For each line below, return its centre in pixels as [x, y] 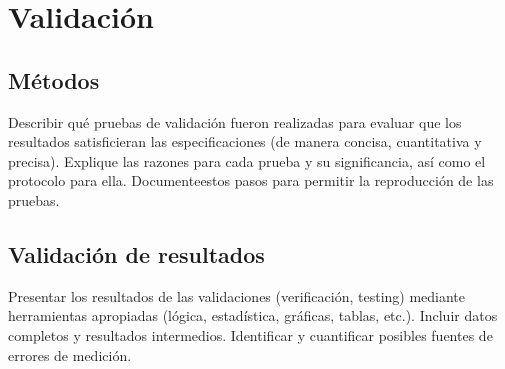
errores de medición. [70, 354]
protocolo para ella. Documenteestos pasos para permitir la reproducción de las [251, 180]
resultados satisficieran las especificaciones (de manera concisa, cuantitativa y [245, 141]
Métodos [54, 79]
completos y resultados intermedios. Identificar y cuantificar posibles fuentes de [250, 334]
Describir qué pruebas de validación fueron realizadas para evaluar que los [235, 121]
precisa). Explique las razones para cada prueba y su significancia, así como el [247, 160]
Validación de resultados [136, 253]
